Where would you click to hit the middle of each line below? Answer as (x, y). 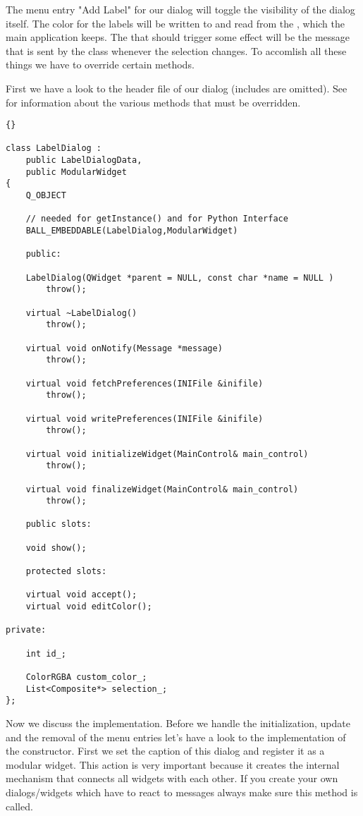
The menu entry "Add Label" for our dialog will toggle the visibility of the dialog (180, 9)
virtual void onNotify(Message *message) (124, 348)
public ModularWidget (76, 172)
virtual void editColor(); (89, 607)
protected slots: (66, 572)
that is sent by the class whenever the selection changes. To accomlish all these (176, 50)
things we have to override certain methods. (100, 65)
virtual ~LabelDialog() (81, 313)
